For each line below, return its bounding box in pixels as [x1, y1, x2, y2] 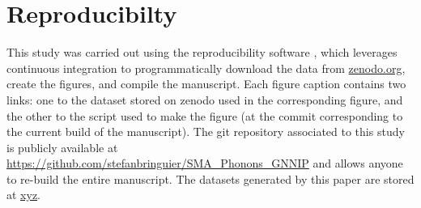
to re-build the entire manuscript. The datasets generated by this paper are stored [6, 170, 415, 187]
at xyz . [6, 186, 41, 203]
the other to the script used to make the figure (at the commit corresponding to [6, 107, 403, 124]
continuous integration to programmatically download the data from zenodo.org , [6, 59, 406, 76]
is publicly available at [6, 138, 118, 155]
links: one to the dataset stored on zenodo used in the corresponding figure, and [6, 91, 403, 108]
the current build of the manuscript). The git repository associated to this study [6, 123, 405, 140]
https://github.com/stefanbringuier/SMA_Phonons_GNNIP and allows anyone [6, 155, 403, 172]
